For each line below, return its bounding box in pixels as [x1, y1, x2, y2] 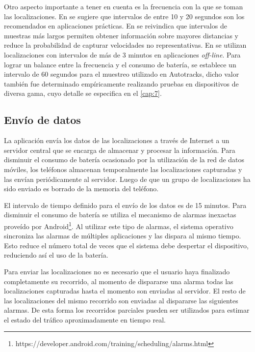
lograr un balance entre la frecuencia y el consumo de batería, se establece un [4, 59, 236, 69]
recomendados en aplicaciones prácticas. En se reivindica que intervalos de [4, 21, 227, 31]
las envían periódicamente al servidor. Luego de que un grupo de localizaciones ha [4, 174, 251, 184]
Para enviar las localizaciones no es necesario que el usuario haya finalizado [4, 266, 230, 276]
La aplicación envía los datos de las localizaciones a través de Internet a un [4, 135, 229, 146]
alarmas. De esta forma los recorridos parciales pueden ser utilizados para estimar [4, 305, 250, 315]
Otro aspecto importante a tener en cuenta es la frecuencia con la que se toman [4, 1, 243, 11]
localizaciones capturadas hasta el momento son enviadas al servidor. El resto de [4, 286, 246, 296]
